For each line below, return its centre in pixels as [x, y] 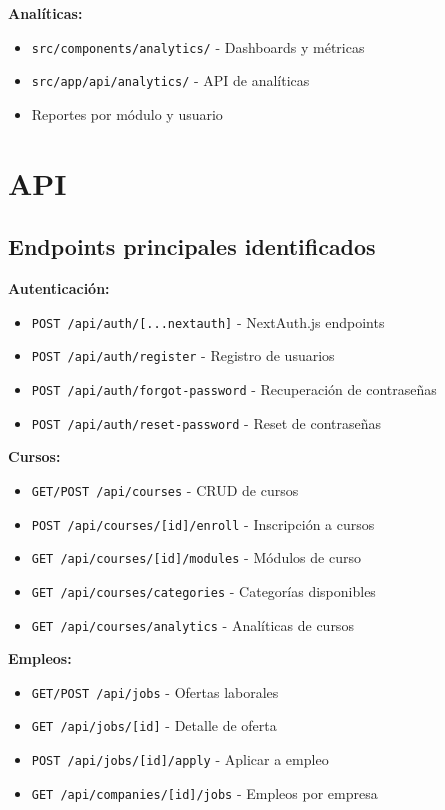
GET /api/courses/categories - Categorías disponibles [203, 590]
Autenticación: [59, 288]
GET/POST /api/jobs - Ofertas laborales [155, 691]
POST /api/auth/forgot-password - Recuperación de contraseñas [234, 388]
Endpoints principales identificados [192, 246]
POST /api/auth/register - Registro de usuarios [183, 355]
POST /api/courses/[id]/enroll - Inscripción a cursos [203, 523]
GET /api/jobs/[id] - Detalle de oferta [154, 725]
